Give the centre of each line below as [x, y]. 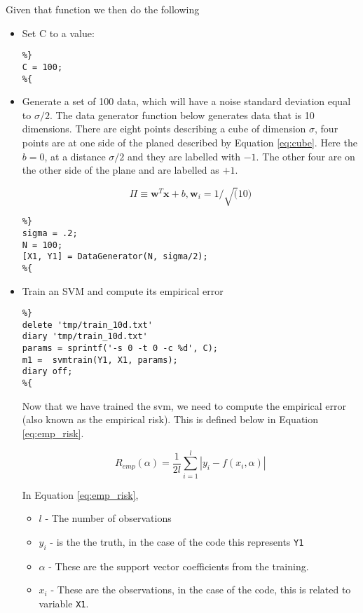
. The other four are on [306, 156]
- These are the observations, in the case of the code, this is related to [201, 590]
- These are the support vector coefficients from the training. [179, 566]
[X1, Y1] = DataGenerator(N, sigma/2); [115, 257]
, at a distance [75, 156]
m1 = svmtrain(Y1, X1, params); [100, 360]
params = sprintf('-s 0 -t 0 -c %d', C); [120, 349]
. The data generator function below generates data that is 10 [182, 115]
